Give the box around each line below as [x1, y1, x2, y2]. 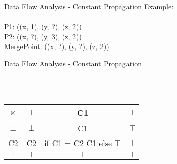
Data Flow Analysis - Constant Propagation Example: [4, 1, 174, 11]
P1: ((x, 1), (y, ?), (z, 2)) [4, 21, 82, 32]
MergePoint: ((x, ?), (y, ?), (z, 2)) [4, 41, 109, 52]
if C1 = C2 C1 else [44, 136, 112, 149]
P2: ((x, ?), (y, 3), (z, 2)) [4, 31, 82, 41]
